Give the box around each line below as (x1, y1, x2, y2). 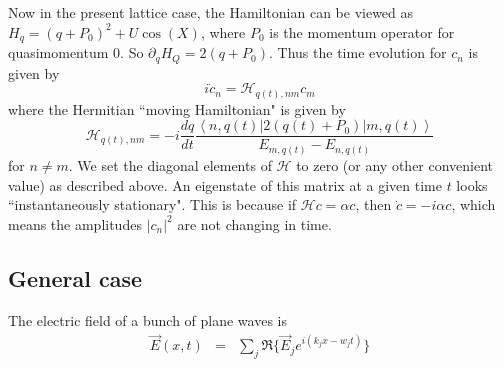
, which (451, 194, 496, 215)
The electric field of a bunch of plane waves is (8, 309, 287, 330)
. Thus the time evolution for (269, 42, 447, 63)
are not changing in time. (177, 213, 332, 234)
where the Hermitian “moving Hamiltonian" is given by (8, 98, 346, 119)
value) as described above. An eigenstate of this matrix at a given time (8, 174, 442, 195)
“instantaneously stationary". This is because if (8, 194, 297, 215)
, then (355, 194, 392, 215)
